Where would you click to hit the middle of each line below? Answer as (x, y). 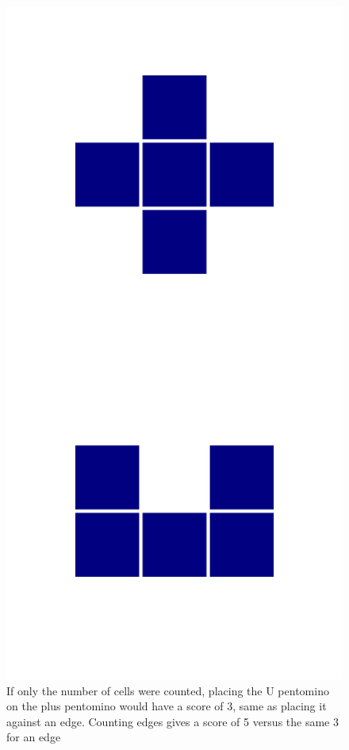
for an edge (34, 737)
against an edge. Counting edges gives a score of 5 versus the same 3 (173, 721)
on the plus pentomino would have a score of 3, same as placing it (167, 706)
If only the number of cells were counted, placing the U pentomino (168, 690)
